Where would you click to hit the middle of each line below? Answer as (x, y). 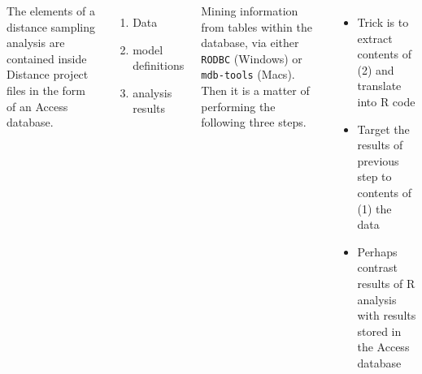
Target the (383, 129)
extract (375, 38)
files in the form (46, 90)
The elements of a (51, 11)
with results (387, 315)
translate (379, 86)
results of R (386, 283)
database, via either (250, 43)
